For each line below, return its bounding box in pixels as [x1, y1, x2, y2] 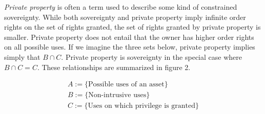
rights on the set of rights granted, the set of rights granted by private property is [4, 21, 261, 32]
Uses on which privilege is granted [88, 102, 195, 110]
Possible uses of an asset [88, 81, 165, 88]
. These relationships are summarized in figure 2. [37, 61, 191, 72]
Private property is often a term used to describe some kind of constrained [4, 2, 237, 12]
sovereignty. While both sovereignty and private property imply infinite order [4, 11, 246, 22]
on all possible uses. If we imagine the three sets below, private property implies [4, 41, 255, 52]
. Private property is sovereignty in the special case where [61, 51, 242, 62]
